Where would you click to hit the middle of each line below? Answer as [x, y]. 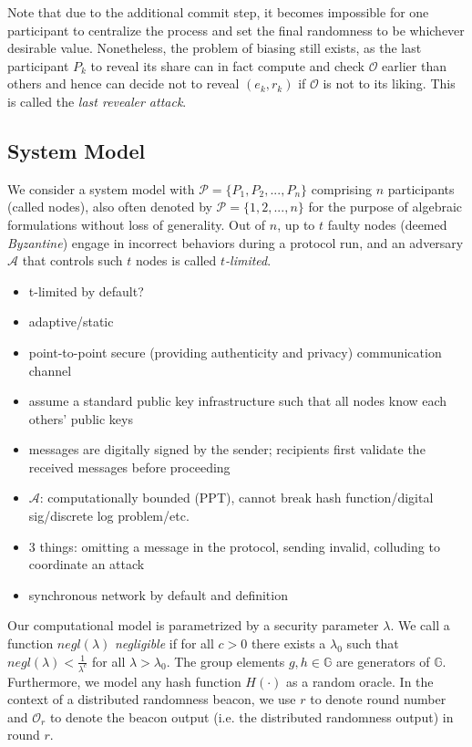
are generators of [383, 661]
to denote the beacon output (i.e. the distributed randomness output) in [251, 716]
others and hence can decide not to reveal [123, 83]
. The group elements [226, 661]
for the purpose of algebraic [385, 207]
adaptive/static [71, 322]
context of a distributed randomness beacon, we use [152, 699]
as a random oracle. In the [360, 681]
